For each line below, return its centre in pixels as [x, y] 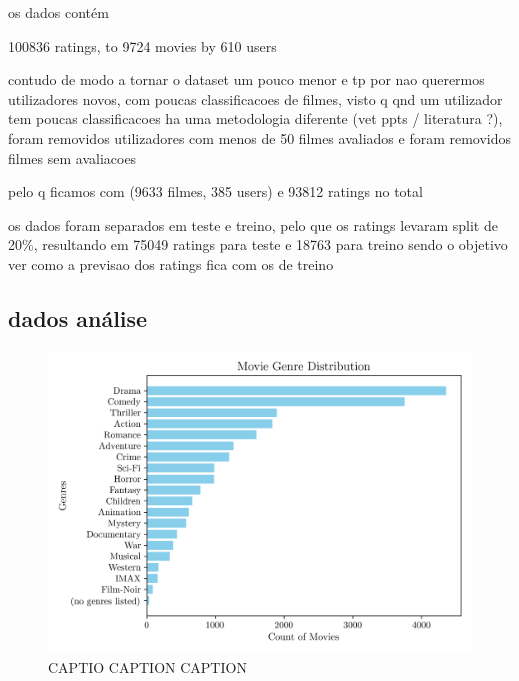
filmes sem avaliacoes [72, 157]
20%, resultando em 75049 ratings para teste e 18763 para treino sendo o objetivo [258, 244]
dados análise [78, 317]
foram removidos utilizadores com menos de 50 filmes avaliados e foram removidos [260, 137]
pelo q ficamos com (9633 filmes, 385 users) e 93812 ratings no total [215, 191]
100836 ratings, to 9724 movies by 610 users [142, 45]
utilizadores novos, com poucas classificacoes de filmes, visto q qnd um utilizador [255, 98]
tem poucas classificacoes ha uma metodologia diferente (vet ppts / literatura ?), [255, 118]
